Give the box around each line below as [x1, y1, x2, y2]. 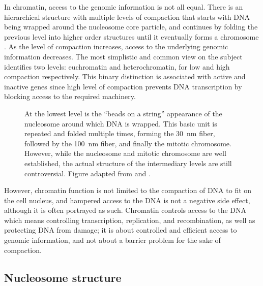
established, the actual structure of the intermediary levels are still [24, 157, 232, 168]
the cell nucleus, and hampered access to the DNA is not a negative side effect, [4, 195, 250, 205]
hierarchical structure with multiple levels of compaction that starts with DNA [4, 11, 250, 22]
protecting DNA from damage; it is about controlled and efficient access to [4, 225, 237, 235]
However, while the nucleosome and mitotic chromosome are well [24, 148, 226, 158]
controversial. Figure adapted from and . [24, 168, 151, 178]
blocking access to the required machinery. [4, 91, 136, 102]
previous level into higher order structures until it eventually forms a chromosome [4, 31, 259, 42]
